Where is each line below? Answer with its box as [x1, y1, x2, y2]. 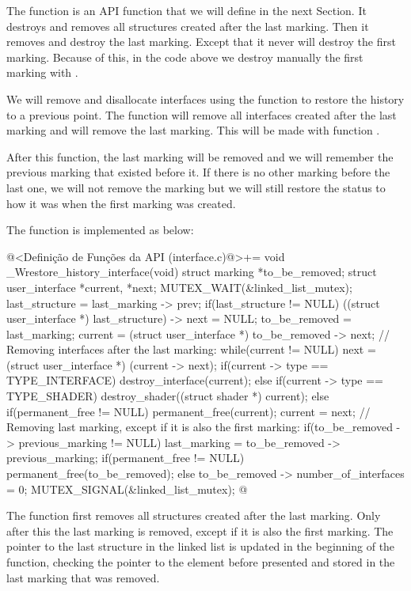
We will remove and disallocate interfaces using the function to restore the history [6, 90, 405, 107]
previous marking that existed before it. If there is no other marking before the [6, 164, 390, 180]
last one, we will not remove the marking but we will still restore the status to [6, 179, 386, 195]
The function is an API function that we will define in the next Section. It [6, 2, 367, 18]
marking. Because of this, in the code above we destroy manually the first [6, 48, 363, 65]
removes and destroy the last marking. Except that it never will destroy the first [6, 33, 396, 50]
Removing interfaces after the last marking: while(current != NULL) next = [6, 341, 376, 358]
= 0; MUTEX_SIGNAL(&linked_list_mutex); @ [6, 480, 248, 497]
